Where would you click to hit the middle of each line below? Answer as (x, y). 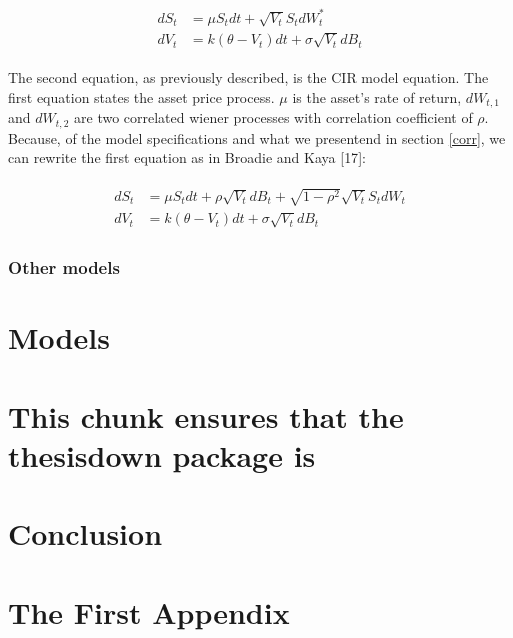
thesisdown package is (162, 454)
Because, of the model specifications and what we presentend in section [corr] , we (257, 137)
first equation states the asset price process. (141, 96)
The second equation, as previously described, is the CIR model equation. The (248, 77)
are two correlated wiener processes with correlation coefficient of (273, 117)
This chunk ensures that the (206, 415)
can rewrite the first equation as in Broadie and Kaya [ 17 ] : (187, 157)
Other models (64, 267)
